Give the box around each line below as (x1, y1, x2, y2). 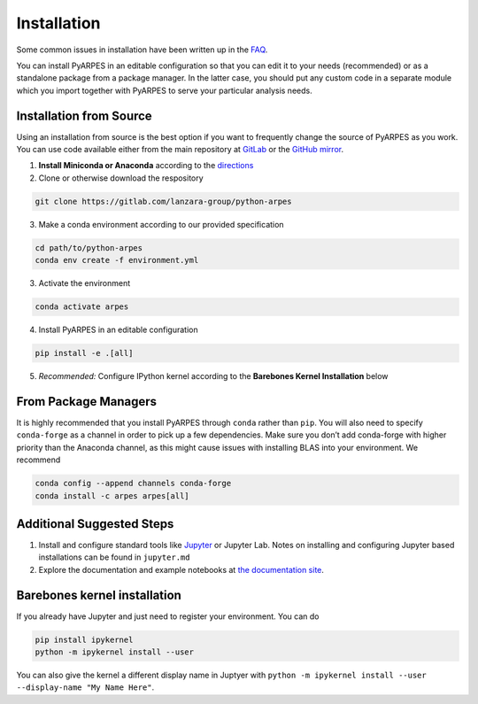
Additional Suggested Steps (16, 516, 174, 531)
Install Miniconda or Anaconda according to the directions (38, 160, 254, 171)
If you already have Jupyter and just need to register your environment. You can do (16, 611, 320, 622)
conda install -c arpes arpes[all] (35, 491, 189, 500)
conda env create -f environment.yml (35, 255, 199, 266)
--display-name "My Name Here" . (16, 682, 155, 692)
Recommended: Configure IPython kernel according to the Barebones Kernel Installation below (38, 371, 389, 382)
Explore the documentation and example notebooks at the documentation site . (38, 564, 325, 575)
